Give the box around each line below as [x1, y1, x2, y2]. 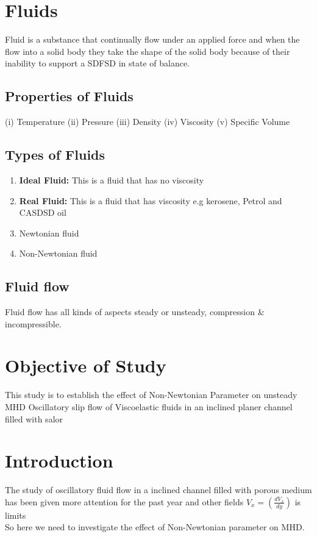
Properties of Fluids [5, 87, 134, 105]
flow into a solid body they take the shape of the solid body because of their [5, 44, 290, 57]
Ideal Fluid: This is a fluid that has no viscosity [19, 173, 204, 186]
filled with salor [5, 412, 63, 425]
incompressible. [5, 317, 62, 330]
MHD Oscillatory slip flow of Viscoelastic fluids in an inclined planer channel [5, 400, 293, 413]
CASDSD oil [19, 206, 66, 219]
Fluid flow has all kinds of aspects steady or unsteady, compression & [5, 305, 265, 318]
